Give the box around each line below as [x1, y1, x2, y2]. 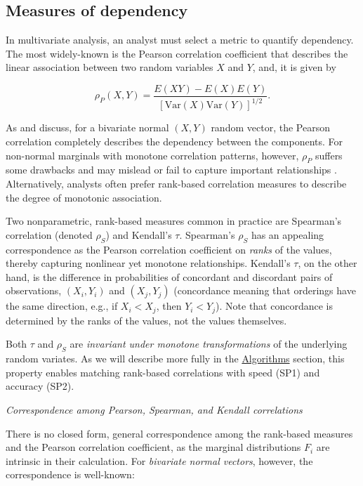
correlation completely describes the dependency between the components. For [6, 133, 343, 148]
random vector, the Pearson [211, 120, 330, 135]
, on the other [298, 256, 357, 270]
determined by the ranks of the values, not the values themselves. [6, 313, 287, 327]
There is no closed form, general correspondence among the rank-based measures [6, 426, 353, 440]
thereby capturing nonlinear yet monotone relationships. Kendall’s [6, 256, 291, 270]
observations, [6, 283, 62, 298]
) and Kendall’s [105, 227, 172, 242]
